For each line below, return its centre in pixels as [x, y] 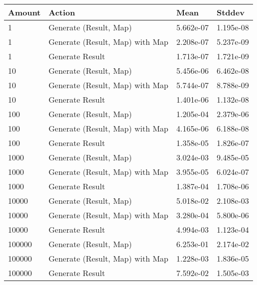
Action [62, 12]
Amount [24, 12]
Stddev [230, 12]
